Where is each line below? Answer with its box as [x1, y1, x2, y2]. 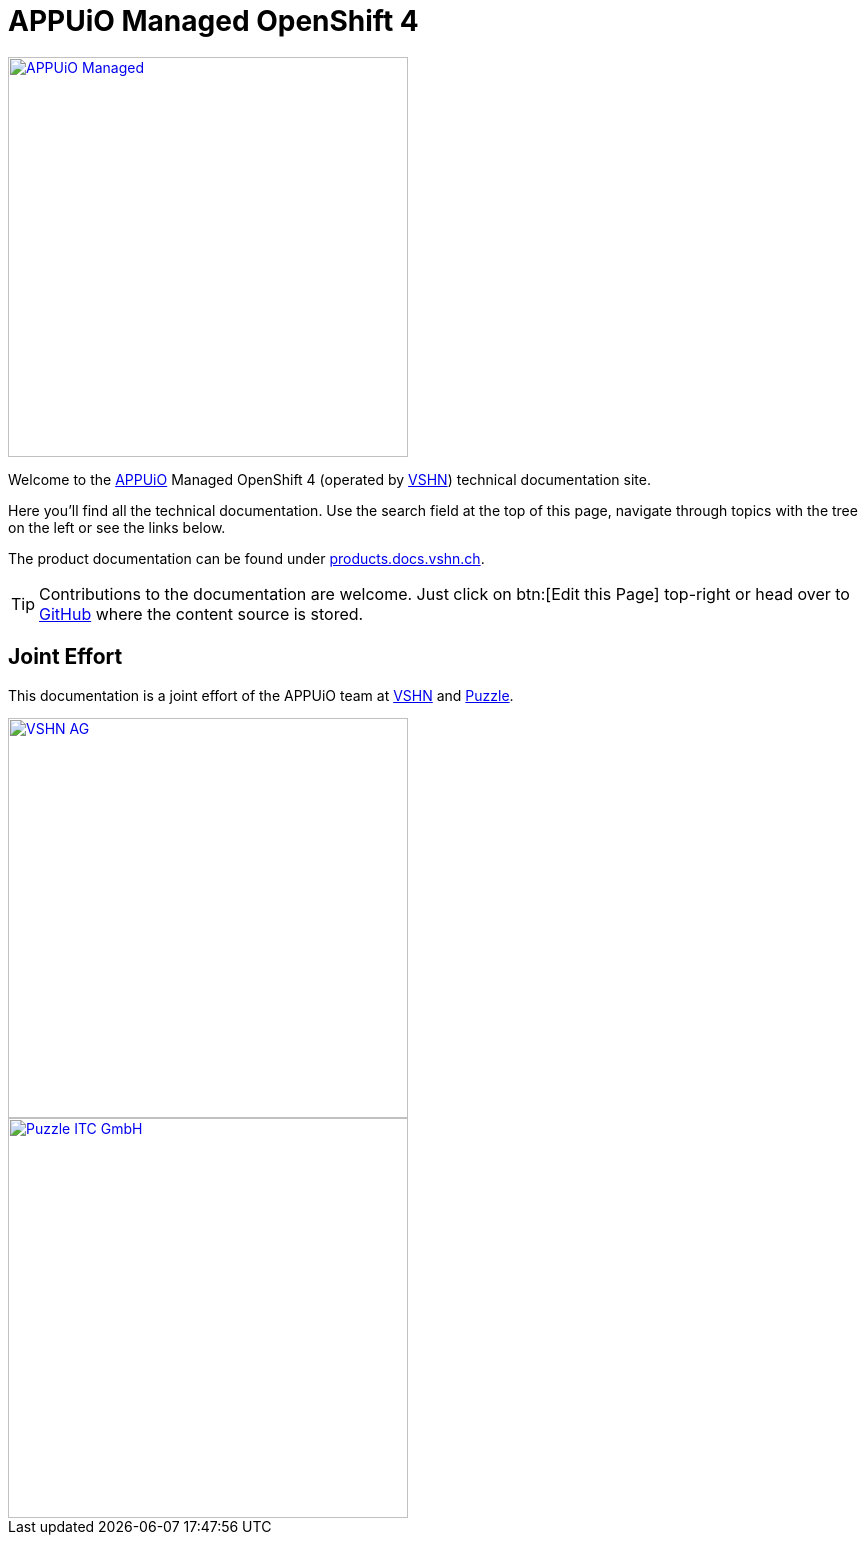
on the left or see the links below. [8, 518, 226, 536]
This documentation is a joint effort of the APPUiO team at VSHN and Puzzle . [8, 686, 514, 704]
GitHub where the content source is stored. [39, 603, 364, 624]
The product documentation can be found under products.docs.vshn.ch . [8, 549, 485, 567]
